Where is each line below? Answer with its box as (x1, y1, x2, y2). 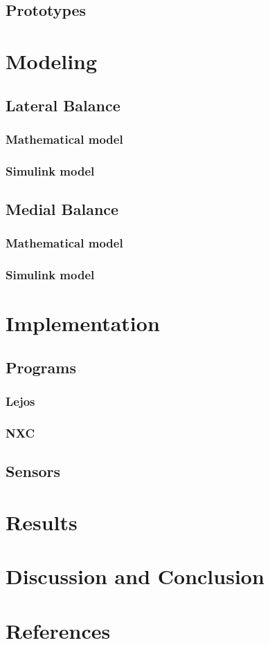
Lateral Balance (6, 94, 120, 115)
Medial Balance (6, 198, 119, 220)
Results (6, 507, 78, 536)
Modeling (6, 46, 98, 75)
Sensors (6, 460, 61, 482)
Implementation (6, 309, 160, 337)
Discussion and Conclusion (6, 562, 264, 590)
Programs (6, 356, 76, 377)
